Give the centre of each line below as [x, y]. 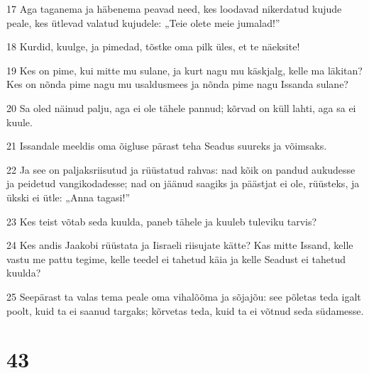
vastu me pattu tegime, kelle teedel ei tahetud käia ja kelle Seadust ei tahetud [176, 258]
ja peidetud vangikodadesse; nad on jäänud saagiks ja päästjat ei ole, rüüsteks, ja [183, 183]
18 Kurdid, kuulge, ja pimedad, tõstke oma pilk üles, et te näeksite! [153, 46]
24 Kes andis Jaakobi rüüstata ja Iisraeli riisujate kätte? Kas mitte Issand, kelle [180, 245]
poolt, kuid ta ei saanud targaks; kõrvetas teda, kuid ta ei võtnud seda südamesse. [185, 310]
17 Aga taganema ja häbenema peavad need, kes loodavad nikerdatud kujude [174, 9]
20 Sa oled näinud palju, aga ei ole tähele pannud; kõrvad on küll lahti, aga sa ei [181, 107]
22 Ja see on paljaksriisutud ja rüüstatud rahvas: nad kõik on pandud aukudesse [181, 169]
